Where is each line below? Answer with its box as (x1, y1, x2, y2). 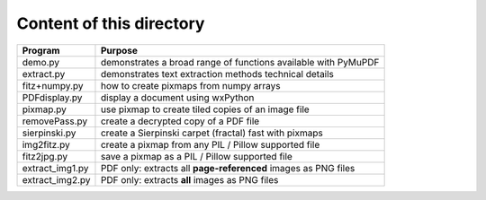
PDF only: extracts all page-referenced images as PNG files (100, 161, 355, 174)
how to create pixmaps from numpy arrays (100, 79, 281, 91)
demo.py (22, 56, 60, 68)
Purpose (100, 44, 139, 57)
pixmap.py (22, 103, 67, 116)
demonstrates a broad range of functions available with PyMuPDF (100, 56, 380, 68)
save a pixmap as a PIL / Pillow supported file (100, 150, 292, 162)
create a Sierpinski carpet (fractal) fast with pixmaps (100, 126, 323, 139)
